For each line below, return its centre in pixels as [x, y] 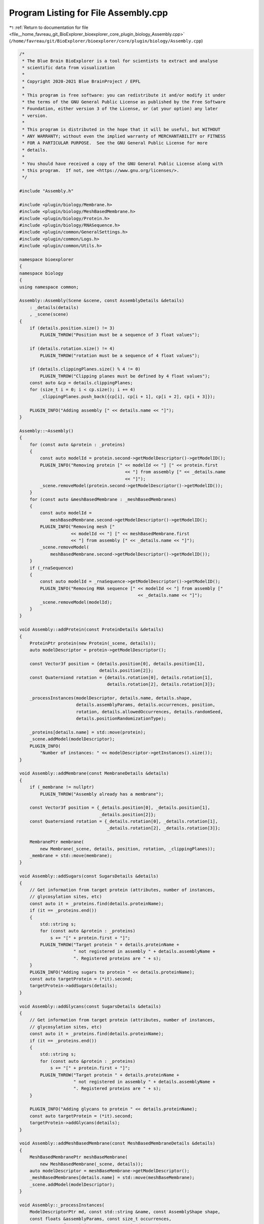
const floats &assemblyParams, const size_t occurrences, [100, 1219]
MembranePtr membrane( [57, 842]
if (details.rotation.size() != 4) [72, 349]
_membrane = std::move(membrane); [71, 856]
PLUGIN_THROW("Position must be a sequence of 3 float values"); [120, 335]
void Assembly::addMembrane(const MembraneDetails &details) [94, 773]
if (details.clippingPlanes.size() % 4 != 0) [85, 369]
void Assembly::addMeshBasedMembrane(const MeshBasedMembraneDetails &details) [117, 1143]
